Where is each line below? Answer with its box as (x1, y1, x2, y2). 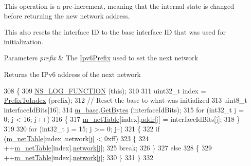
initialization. (4, 36, 43, 46)
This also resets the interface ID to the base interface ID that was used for (4, 27, 226, 37)
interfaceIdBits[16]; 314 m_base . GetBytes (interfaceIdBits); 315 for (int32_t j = (4, 104, 244, 114)
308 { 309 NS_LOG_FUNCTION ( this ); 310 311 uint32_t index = (4, 85, 206, 95)
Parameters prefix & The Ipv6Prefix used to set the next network (4, 53, 198, 63)
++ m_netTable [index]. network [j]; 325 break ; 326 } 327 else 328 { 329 (4, 143, 212, 153)
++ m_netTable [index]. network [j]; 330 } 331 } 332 (4, 152, 153, 162)
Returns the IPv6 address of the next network (4, 69, 141, 79)
